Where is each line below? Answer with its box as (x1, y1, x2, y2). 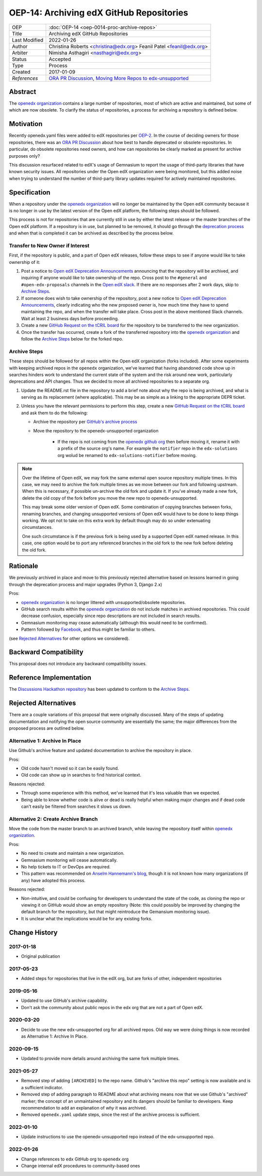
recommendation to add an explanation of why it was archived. (21, 1105, 147, 1111)
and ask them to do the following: (21, 410, 88, 416)
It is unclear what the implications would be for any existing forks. (21, 915, 152, 921)
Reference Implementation (9, 673, 92, 682)
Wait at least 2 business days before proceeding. (21, 315, 119, 321)
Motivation (9, 120, 43, 128)
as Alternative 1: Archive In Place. (21, 1033, 88, 1039)
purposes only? (9, 153, 40, 159)
